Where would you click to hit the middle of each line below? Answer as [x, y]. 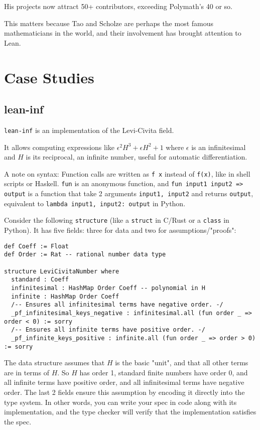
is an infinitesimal [219, 147]
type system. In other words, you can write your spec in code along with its [120, 402]
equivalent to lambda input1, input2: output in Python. [95, 203]
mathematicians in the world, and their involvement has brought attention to [123, 33]
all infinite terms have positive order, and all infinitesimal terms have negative [124, 382]
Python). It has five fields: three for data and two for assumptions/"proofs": [120, 230]
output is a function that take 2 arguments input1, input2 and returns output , [129, 193]
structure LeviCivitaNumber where [62, 271]
